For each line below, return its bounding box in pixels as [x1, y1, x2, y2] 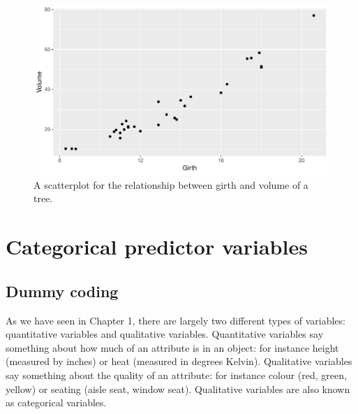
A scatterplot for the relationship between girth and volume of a [33, 177, 308, 192]
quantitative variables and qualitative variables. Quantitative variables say [6, 327, 324, 341]
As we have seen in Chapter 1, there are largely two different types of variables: [6, 313, 345, 327]
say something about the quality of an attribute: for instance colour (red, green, [6, 367, 347, 382]
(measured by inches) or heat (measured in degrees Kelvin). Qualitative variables [6, 354, 352, 369]
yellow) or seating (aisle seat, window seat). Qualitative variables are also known [6, 381, 350, 396]
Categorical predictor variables [6, 232, 308, 261]
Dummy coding [6, 280, 119, 301]
